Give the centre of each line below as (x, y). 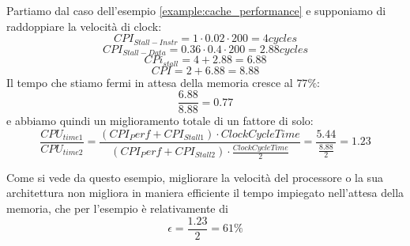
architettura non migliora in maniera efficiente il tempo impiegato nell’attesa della (205, 193)
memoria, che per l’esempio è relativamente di (117, 208)
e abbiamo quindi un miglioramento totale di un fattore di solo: (160, 121)
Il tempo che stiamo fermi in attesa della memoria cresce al (150, 82)
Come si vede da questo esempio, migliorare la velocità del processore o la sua (195, 177)
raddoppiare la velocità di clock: (84, 26)
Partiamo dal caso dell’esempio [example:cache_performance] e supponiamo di (196, 10)
